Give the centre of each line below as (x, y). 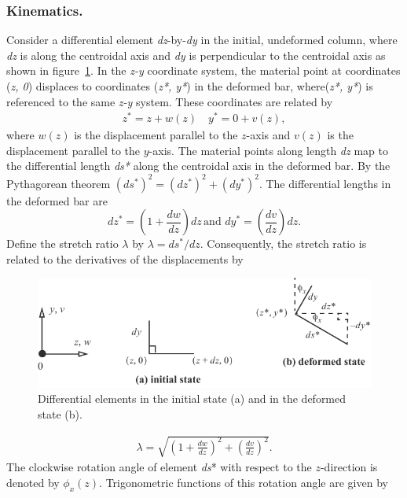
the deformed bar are (57, 200)
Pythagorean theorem (59, 183)
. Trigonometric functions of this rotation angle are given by (244, 482)
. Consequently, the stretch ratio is (283, 243)
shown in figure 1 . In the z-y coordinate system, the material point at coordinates (203, 70)
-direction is (349, 467)
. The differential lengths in (325, 183)
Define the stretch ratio (62, 243)
